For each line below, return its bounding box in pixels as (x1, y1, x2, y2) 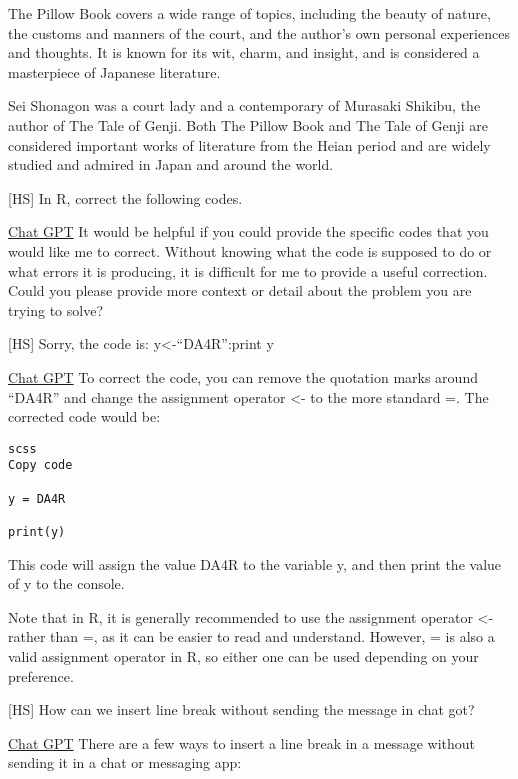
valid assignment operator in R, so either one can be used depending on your (8, 646, 479, 666)
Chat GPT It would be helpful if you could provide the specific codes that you (8, 221, 489, 242)
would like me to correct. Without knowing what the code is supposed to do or (8, 240, 492, 261)
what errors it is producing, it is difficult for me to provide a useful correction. (8, 260, 488, 281)
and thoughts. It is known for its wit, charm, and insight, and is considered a (8, 42, 480, 63)
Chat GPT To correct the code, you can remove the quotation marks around (8, 366, 478, 387)
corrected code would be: (8, 406, 161, 427)
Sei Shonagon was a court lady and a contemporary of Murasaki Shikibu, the (8, 95, 481, 116)
